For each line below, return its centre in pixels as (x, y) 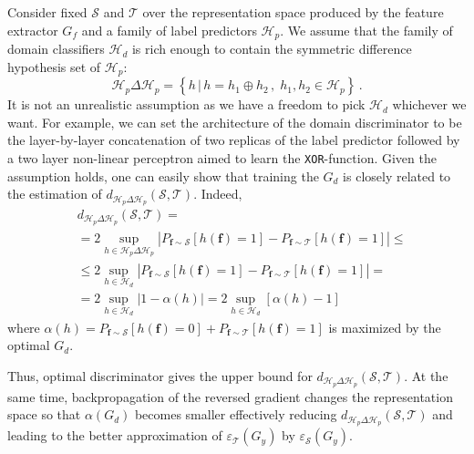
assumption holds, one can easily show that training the (163, 175)
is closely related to (397, 175)
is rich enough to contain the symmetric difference (272, 49)
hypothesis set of (54, 66)
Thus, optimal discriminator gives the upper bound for (160, 376)
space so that (44, 414)
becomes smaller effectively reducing (236, 414)
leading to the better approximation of (115, 435)
